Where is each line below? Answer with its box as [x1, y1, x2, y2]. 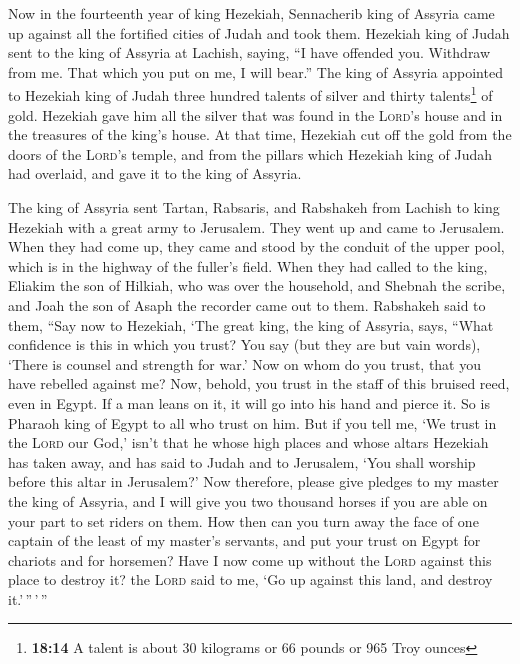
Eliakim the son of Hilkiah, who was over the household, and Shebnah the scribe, [8, 275, 506, 296]
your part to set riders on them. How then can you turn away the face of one [8, 510, 479, 531]
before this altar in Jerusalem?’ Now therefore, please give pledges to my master [8, 471, 499, 492]
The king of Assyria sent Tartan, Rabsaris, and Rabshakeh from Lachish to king [8, 197, 500, 217]
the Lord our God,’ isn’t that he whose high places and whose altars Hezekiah [8, 432, 489, 453]
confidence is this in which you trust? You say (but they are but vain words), [8, 334, 481, 355]
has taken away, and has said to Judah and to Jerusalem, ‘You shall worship [8, 451, 476, 472]
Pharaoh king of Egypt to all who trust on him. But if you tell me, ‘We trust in [8, 412, 497, 433]
